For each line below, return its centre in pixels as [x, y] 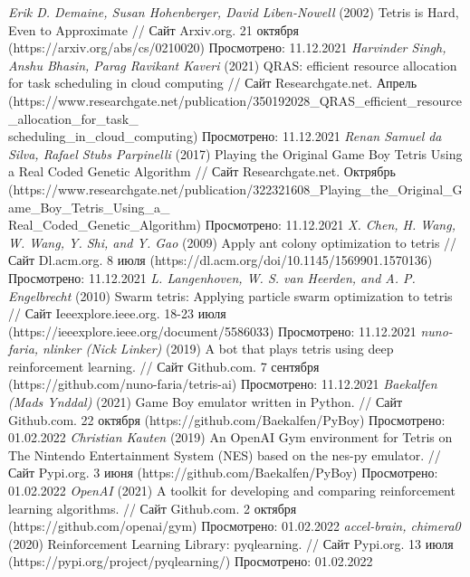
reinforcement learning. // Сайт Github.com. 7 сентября [164, 366]
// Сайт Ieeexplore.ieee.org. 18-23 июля [117, 313]
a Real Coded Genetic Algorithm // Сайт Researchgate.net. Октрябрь [202, 171]
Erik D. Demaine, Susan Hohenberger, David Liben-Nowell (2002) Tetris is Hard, [234, 12]
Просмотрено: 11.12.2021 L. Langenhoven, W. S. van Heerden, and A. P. [212, 277]
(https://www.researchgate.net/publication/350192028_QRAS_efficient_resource [235, 100]
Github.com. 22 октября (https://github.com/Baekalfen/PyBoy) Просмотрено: [227, 419]
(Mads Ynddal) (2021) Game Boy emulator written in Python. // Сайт [206, 402]
